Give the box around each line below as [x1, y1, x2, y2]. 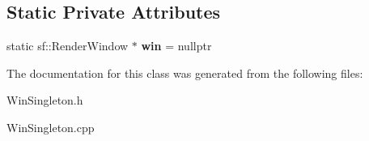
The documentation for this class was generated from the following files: [6, 64, 363, 81]
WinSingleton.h [6, 92, 83, 109]
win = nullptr [141, 37, 212, 54]
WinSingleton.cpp [6, 118, 95, 135]
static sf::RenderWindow [6, 37, 129, 54]
